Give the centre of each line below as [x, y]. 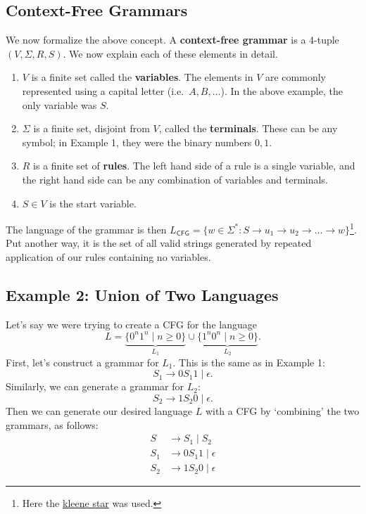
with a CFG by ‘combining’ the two [282, 410]
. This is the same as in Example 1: [249, 362]
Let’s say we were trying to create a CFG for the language [131, 324]
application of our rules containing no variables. [108, 256]
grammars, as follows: [52, 424]
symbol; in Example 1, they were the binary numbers [137, 142]
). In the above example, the [282, 90]
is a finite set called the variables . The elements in [142, 77]
